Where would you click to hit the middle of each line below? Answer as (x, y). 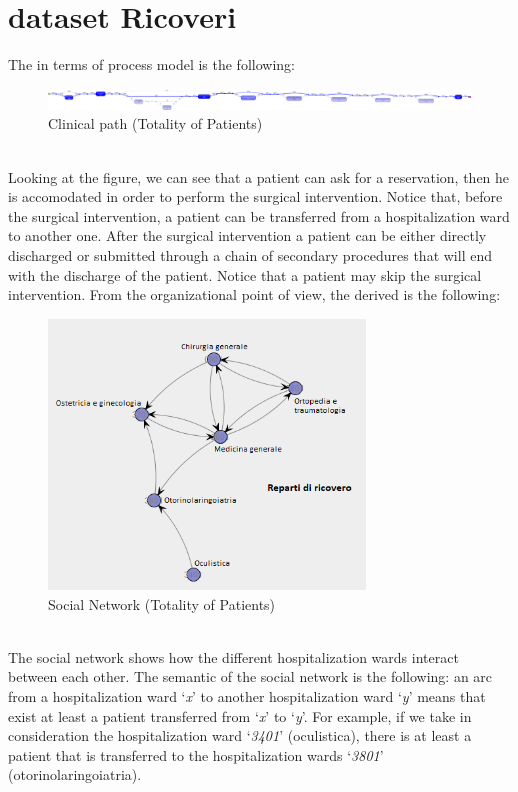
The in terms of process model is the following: (151, 64)
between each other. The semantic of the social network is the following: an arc (250, 676)
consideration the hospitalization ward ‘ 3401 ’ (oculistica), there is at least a (240, 735)
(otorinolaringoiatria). (75, 774)
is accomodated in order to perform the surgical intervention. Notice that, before (255, 196)
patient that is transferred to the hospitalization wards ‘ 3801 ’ (196, 754)
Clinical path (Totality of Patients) (155, 123)
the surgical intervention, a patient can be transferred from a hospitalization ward (259, 215)
